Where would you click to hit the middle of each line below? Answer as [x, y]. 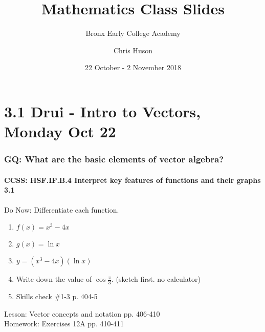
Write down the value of [54, 279]
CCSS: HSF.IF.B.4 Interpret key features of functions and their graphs [132, 180]
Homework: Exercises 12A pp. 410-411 [64, 324]
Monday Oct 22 [60, 131]
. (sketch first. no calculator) [156, 279]
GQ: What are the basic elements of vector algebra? [114, 159]
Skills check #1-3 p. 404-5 [57, 296]
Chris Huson [133, 50]
